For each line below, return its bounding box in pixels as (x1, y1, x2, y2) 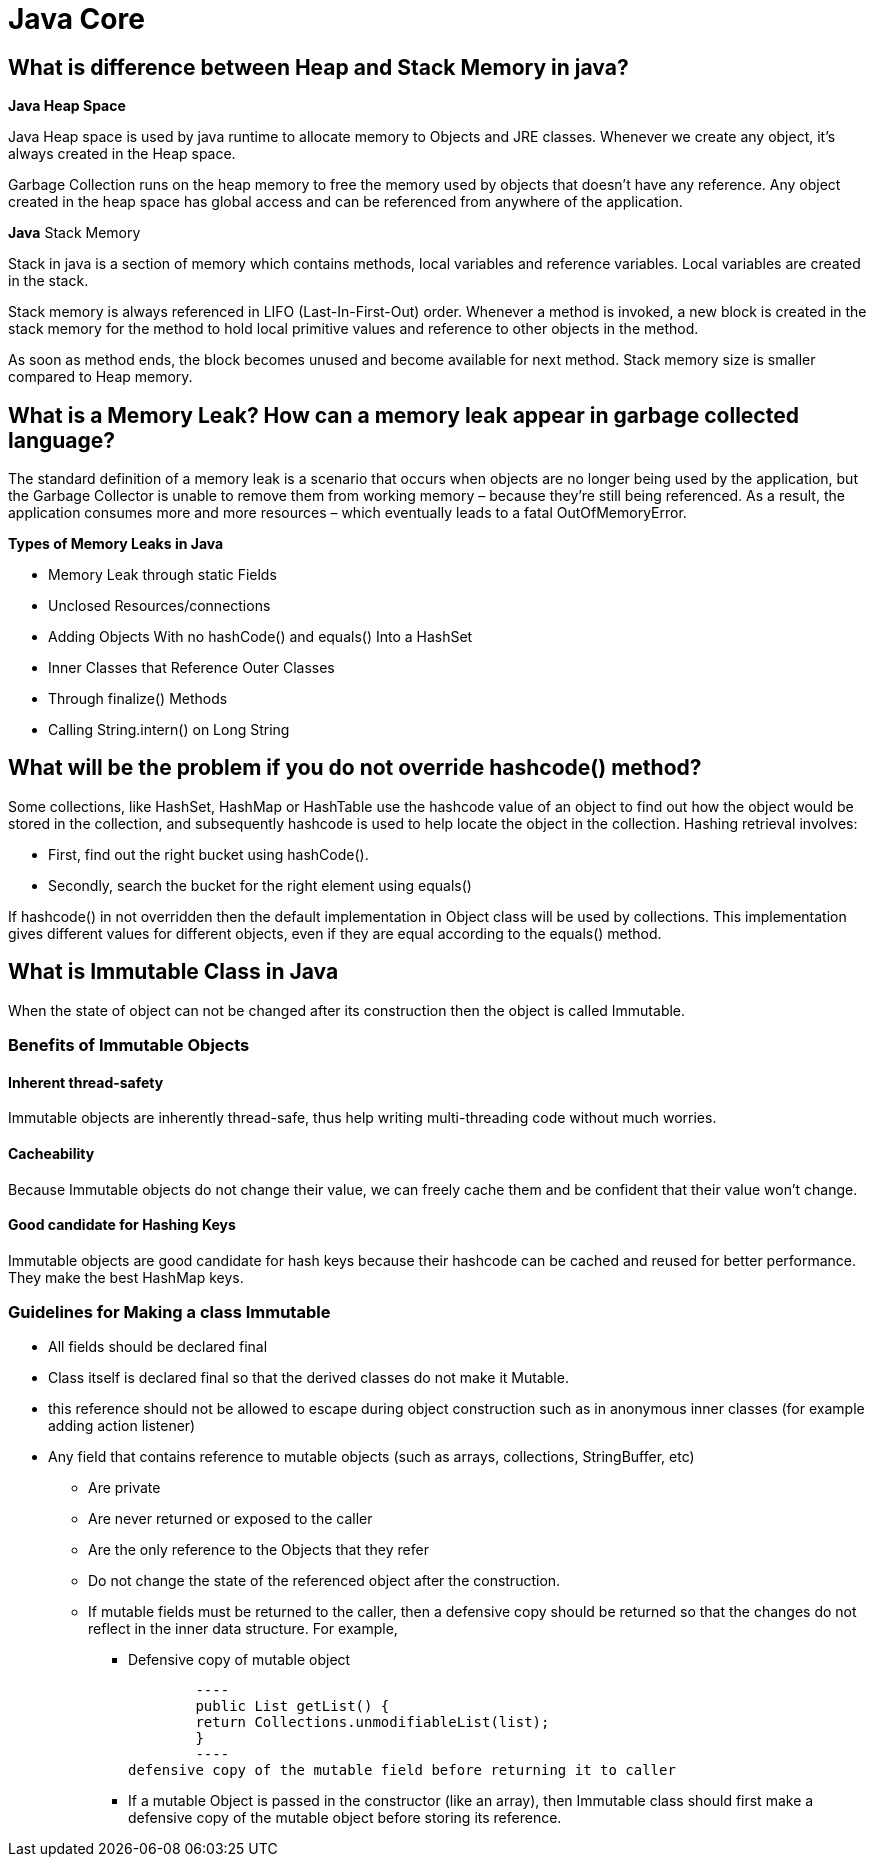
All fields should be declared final (48, 1338, 268, 1356)
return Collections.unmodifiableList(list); (195, 1714, 550, 1731)
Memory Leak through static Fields (48, 566, 277, 584)
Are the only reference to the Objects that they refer (88, 1541, 429, 1559)
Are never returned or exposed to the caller (88, 1510, 373, 1528)
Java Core (8, 2, 145, 36)
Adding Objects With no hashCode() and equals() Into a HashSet (48, 628, 473, 646)
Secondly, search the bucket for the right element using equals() (48, 876, 472, 894)
